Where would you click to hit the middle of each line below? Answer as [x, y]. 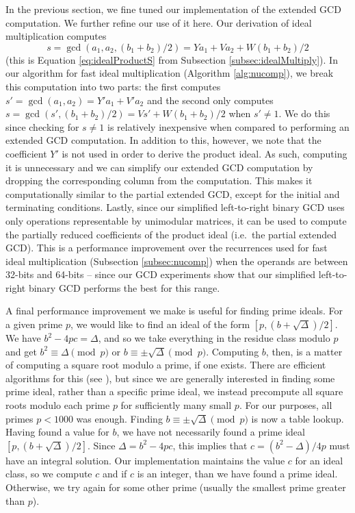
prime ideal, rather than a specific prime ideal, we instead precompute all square [174, 391]
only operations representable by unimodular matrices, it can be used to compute [176, 220]
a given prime [34, 324]
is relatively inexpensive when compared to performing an [228, 126]
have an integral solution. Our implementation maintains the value [145, 460]
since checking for [42, 126]
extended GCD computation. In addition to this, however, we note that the [163, 140]
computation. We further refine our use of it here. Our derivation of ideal [159, 22]
